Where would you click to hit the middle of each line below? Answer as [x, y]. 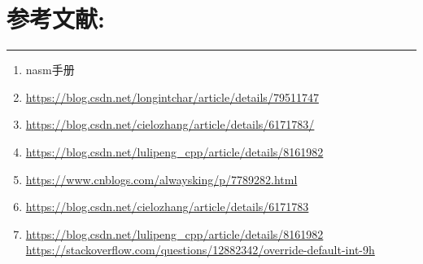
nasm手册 [50, 70]
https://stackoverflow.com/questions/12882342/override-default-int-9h [200, 250]
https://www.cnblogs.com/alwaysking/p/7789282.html [161, 179]
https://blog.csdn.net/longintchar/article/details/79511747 [172, 97]
